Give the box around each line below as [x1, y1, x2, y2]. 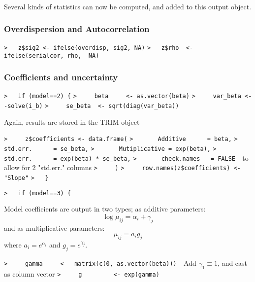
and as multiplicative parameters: [4, 222, 105, 233]
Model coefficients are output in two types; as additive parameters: [4, 204, 206, 214]
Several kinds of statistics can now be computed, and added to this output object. [4, 1, 252, 11]
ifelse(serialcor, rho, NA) [4, 52, 99, 60]
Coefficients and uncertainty [4, 71, 118, 83]
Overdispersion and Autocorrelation [4, 22, 150, 35]
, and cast [218, 257, 248, 268]
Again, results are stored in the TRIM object [4, 116, 140, 127]
